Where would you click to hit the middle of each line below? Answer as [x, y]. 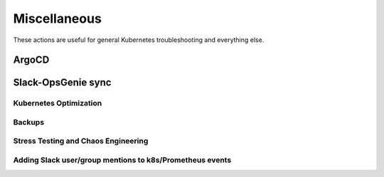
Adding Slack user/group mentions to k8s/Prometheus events [122, 160]
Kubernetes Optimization [58, 103]
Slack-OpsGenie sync [62, 83]
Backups [29, 122]
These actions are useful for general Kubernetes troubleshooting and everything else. [139, 40]
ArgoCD [31, 60]
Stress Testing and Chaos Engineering [81, 141]
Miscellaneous [58, 18]
